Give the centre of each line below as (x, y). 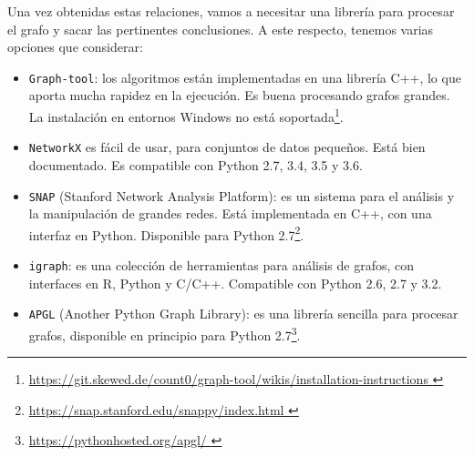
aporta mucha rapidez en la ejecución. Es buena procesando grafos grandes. (239, 95)
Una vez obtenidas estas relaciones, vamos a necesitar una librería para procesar (231, 11)
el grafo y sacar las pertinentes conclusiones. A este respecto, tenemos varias (221, 29)
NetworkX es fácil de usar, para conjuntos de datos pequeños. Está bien (227, 147)
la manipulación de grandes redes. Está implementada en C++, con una (230, 213)
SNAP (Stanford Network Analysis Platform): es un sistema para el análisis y (242, 195)
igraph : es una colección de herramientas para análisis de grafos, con (222, 265)
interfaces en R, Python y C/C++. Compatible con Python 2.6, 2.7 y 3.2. (235, 283)
